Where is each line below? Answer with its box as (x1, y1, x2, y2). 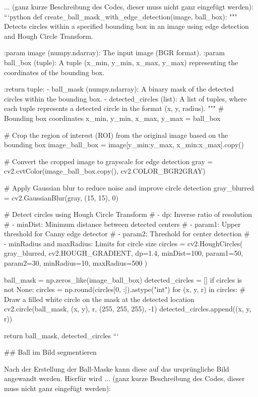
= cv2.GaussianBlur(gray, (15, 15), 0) (4, 192, 119, 202)
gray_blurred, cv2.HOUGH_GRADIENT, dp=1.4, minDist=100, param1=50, (4, 248, 243, 258)
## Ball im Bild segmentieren (4, 347, 97, 357)
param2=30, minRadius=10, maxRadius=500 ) (4, 258, 147, 268)
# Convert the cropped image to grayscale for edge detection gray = (4, 156, 213, 166)
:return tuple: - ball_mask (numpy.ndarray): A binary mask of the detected (4, 84, 234, 94)
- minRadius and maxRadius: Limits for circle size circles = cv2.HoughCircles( (4, 238, 243, 248)
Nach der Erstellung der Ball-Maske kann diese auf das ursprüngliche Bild (4, 363, 229, 374)
